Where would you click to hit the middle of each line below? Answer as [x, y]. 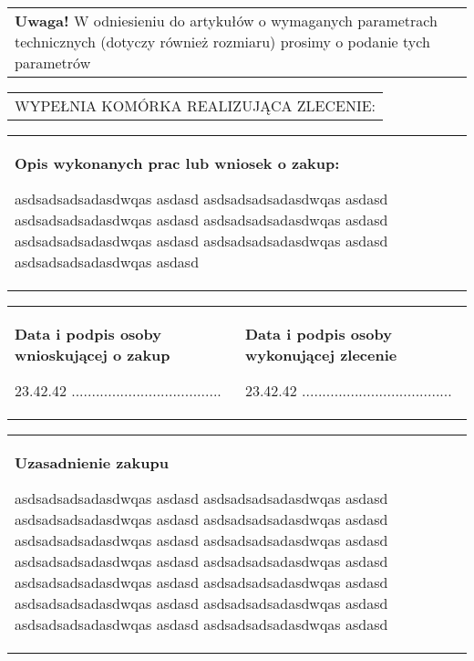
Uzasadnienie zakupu [92, 462]
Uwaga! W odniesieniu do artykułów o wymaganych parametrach [226, 21]
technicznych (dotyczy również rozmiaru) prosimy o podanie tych [222, 42]
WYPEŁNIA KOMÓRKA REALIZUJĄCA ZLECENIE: [196, 105]
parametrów [53, 63]
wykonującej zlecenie [321, 355]
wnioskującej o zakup [93, 355]
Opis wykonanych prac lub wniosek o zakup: [177, 163]
